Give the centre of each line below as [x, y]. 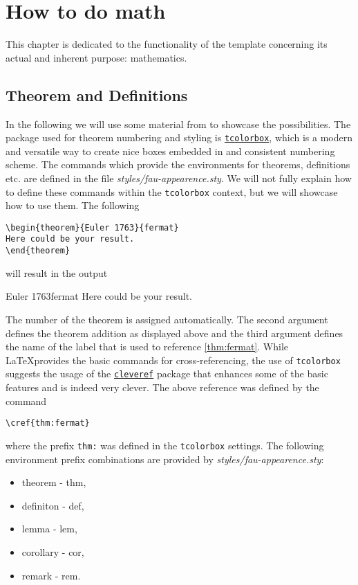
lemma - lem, [49, 529]
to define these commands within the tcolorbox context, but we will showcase [172, 191]
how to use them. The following [73, 205]
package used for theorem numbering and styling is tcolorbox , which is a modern [179, 137]
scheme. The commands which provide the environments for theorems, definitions [178, 164]
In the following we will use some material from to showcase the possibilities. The [178, 124]
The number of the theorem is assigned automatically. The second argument [167, 319]
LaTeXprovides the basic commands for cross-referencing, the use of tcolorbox [173, 360]
